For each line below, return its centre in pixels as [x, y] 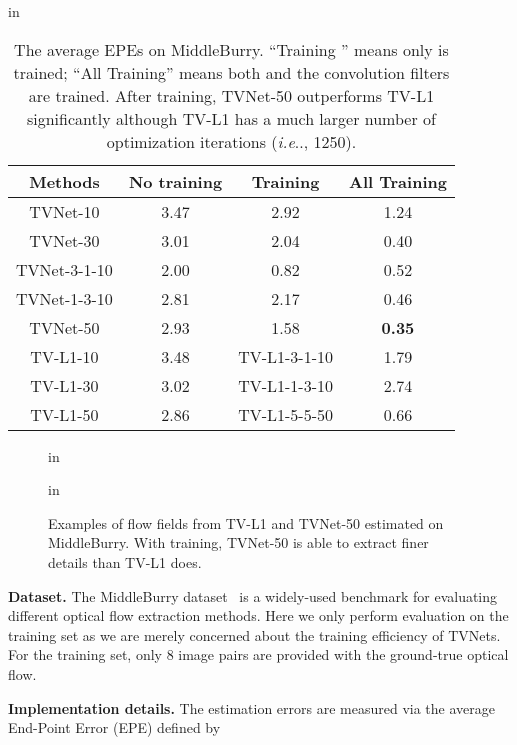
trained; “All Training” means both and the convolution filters [231, 72]
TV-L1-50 [64, 414]
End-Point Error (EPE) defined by [114, 727]
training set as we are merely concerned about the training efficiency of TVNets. [254, 634]
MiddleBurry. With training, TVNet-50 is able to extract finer [238, 542]
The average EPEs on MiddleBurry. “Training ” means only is [231, 49]
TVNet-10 [64, 211]
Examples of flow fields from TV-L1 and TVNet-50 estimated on [246, 522]
